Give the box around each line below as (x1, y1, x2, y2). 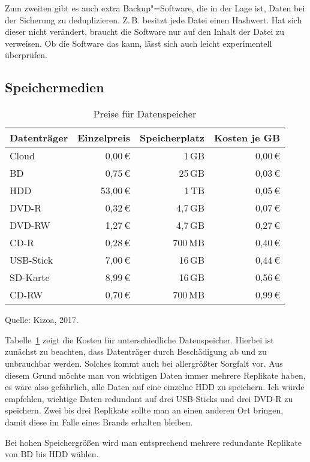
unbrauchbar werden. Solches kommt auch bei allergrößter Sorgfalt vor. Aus (5, 357, 283, 369)
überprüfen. (5, 49, 47, 61)
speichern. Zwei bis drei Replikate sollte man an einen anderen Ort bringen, (5, 404, 284, 416)
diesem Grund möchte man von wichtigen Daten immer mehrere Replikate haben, (5, 369, 306, 381)
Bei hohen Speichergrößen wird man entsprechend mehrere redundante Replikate (5, 436, 302, 448)
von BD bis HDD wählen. (5, 448, 99, 460)
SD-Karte (10, 270, 50, 285)
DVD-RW (10, 218, 50, 232)
